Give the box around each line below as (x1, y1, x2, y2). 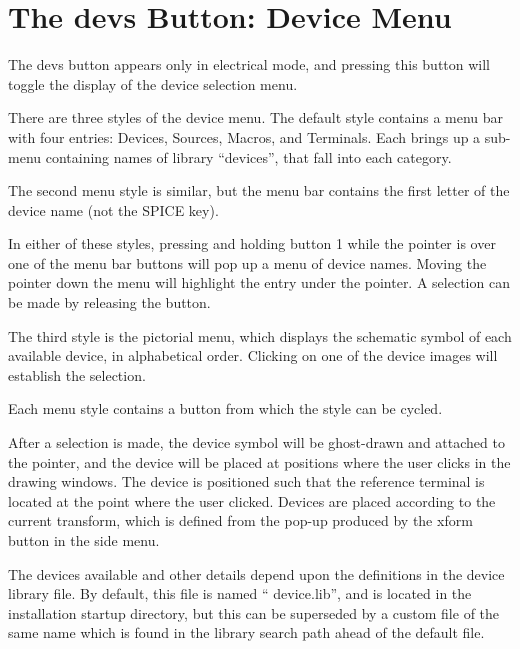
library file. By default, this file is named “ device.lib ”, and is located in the (8, 583, 472, 604)
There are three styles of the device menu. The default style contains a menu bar (8, 107, 504, 128)
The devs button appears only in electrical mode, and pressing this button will (8, 54, 491, 75)
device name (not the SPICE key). (8, 199, 219, 220)
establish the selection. (8, 364, 146, 385)
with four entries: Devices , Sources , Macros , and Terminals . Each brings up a (8, 126, 481, 147)
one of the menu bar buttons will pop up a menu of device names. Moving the (8, 252, 487, 273)
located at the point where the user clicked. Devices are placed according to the (8, 490, 496, 511)
